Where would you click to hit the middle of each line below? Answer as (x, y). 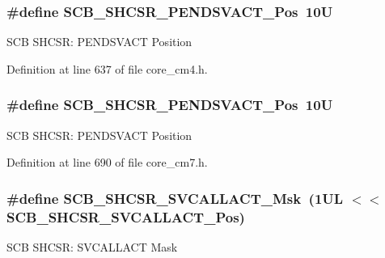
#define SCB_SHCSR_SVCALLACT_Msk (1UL (175, 198)
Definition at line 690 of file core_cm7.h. (107, 162)
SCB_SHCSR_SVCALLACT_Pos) (126, 216)
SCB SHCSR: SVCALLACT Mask (92, 246)
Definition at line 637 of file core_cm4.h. (107, 68)
